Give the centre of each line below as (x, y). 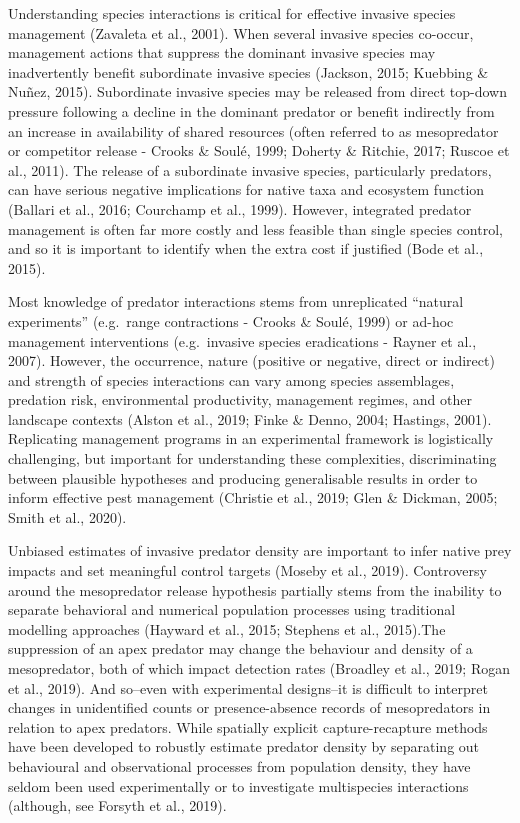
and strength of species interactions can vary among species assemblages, (231, 379)
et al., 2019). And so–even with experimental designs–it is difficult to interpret (248, 687)
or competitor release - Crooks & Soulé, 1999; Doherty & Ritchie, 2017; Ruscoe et (259, 150)
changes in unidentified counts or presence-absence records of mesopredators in (249, 707)
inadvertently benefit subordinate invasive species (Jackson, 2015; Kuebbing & (248, 71)
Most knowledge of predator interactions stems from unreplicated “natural (236, 301)
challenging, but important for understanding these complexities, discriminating (252, 458)
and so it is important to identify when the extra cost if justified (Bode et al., (246, 248)
